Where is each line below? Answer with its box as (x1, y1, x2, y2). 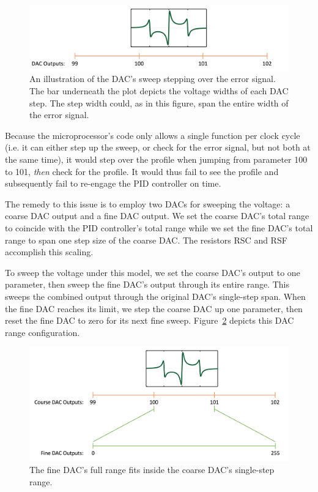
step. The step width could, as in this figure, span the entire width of (29, 96, 289, 109)
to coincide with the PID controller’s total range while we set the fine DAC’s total (5, 221, 313, 234)
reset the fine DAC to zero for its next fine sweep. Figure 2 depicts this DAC (5, 314, 294, 327)
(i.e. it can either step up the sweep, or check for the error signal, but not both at (5, 141, 311, 154)
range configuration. (5, 326, 80, 338)
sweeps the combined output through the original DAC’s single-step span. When (5, 289, 306, 302)
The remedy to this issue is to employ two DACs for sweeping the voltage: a (5, 197, 290, 210)
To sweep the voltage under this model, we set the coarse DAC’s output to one (5, 266, 300, 278)
